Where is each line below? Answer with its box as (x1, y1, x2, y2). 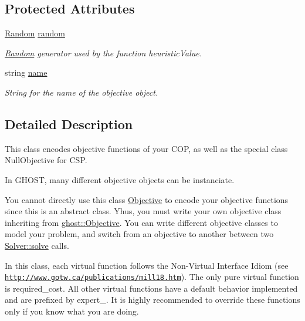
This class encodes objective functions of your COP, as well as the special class (5, 142, 288, 154)
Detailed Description (5, 114, 133, 133)
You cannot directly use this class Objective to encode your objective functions (5, 193, 289, 205)
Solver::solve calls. (5, 239, 69, 251)
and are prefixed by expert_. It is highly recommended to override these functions (5, 293, 300, 306)
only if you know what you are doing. (5, 305, 139, 317)
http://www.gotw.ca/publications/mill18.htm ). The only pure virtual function (5, 271, 299, 283)
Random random (5, 27, 65, 39)
